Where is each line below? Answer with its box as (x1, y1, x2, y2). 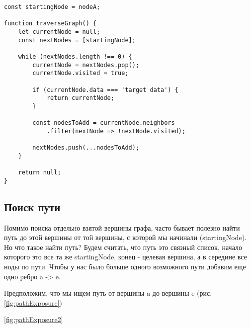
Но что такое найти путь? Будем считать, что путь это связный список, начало (4, 242, 242, 252)
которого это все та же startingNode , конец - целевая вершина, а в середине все (4, 251, 247, 262)
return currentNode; (46, 94, 114, 102)
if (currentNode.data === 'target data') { (32, 86, 178, 93)
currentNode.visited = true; (32, 70, 129, 77)
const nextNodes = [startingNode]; (18, 36, 136, 44)
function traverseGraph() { (4, 20, 97, 27)
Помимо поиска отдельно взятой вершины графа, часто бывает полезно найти (4, 222, 240, 233)
